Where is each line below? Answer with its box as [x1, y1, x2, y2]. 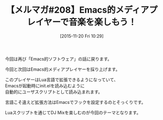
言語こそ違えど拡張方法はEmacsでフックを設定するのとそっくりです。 [5, 99, 146, 105]
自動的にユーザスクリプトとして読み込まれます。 [5, 89, 103, 95]
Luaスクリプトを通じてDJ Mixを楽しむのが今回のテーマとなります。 [5, 109, 141, 115]
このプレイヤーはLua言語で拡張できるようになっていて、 [5, 77, 118, 82]
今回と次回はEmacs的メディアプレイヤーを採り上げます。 [5, 66, 120, 72]
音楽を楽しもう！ [69, 17, 137, 28]
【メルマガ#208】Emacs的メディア [6, 4, 149, 16]
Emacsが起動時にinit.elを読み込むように [5, 82, 85, 88]
